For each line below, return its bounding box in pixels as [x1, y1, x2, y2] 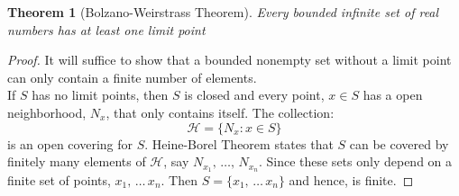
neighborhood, [7, 102, 87, 121]
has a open [363, 85, 423, 104]
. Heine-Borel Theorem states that [144, 134, 334, 153]
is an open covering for [7, 134, 133, 153]
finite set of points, [7, 171, 111, 190]
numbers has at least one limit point [7, 20, 206, 39]
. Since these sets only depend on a [258, 152, 453, 171]
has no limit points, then [32, 85, 169, 104]
